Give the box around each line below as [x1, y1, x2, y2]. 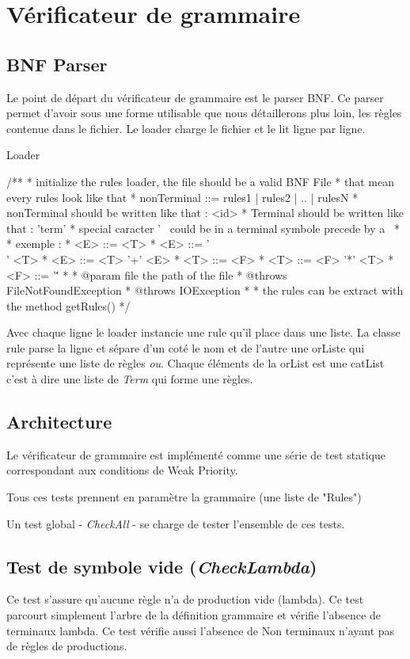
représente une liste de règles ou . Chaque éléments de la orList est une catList [6, 355, 385, 371]
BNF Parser [6, 51, 108, 76]
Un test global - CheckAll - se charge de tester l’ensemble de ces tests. [6, 515, 345, 531]
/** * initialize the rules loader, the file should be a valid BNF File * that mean [6, 173, 395, 189]
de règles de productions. [6, 638, 127, 654]
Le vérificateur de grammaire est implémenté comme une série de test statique [6, 446, 385, 463]
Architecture [6, 409, 112, 434]
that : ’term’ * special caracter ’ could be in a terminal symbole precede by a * [6, 219, 400, 236]
